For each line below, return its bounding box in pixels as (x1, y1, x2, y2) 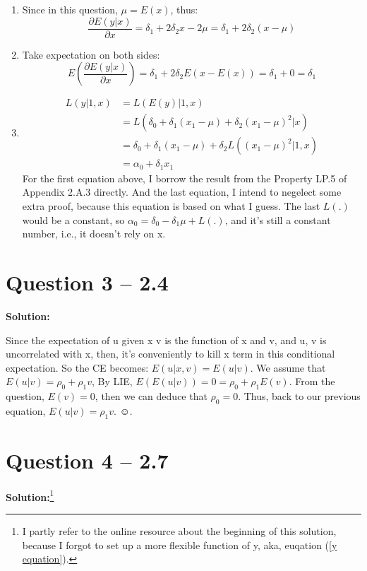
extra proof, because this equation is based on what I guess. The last (22, 199, 320, 213)
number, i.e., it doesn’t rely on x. (22, 226, 166, 241)
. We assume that (250, 360, 326, 375)
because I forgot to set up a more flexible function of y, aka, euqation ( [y (22, 537, 337, 552)
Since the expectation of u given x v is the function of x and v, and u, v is (6, 332, 327, 347)
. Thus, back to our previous (238, 389, 361, 404)
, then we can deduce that (95, 389, 207, 404)
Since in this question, (22, 2, 118, 16)
